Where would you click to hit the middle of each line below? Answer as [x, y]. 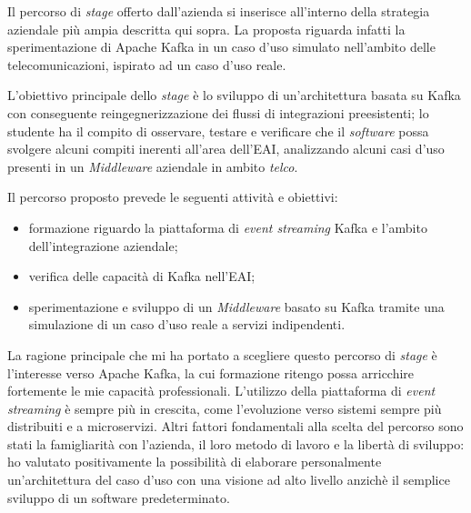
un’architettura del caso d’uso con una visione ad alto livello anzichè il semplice [229, 480]
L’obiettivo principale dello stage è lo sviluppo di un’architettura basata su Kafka [234, 95]
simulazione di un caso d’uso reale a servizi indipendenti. [187, 324]
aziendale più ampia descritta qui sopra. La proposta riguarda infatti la [206, 29]
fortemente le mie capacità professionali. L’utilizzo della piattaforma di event [221, 391]
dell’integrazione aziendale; [103, 245]
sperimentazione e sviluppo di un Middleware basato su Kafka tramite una [236, 306]
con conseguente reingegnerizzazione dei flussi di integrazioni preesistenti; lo [218, 112]
